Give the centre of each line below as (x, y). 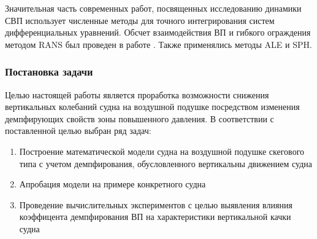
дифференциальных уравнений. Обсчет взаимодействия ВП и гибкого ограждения (158, 32)
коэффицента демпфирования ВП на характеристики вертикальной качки (155, 217)
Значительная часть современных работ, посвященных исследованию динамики (153, 8)
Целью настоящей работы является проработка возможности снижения (137, 94)
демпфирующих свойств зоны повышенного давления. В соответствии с (139, 118)
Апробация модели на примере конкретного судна (113, 184)
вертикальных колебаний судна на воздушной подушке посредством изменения (152, 107)
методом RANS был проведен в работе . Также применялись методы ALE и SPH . (158, 44)
